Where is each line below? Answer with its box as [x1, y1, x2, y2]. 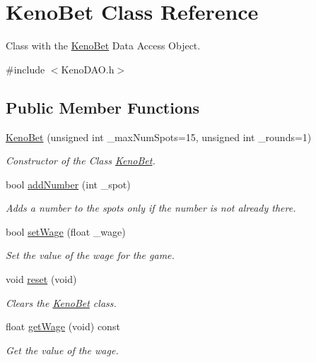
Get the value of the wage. [6, 342, 119, 357]
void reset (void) [6, 272, 77, 286]
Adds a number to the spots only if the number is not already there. [6, 200, 296, 215]
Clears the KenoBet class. [6, 295, 117, 310]
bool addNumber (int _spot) [6, 176, 131, 191]
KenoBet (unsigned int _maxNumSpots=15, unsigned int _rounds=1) [6, 129, 312, 144]
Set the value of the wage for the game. [6, 248, 175, 263]
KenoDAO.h [61, 61, 115, 76]
